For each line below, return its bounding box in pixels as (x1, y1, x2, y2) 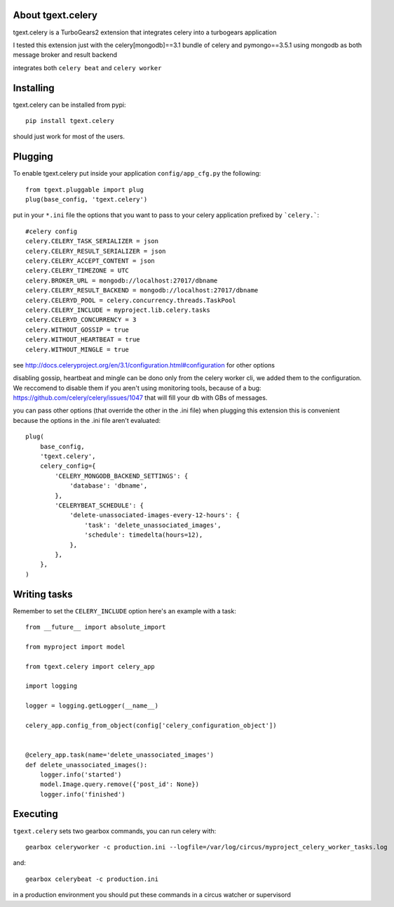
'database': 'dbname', (69, 482, 148, 490)
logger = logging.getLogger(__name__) (25, 702, 159, 710)
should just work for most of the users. (13, 132, 125, 141)
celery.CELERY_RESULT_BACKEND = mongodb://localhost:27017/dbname (25, 287, 259, 294)
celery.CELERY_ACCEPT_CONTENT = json (25, 257, 156, 265)
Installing (13, 81, 55, 94)
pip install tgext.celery (25, 117, 115, 124)
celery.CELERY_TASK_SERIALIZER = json (25, 237, 159, 245)
